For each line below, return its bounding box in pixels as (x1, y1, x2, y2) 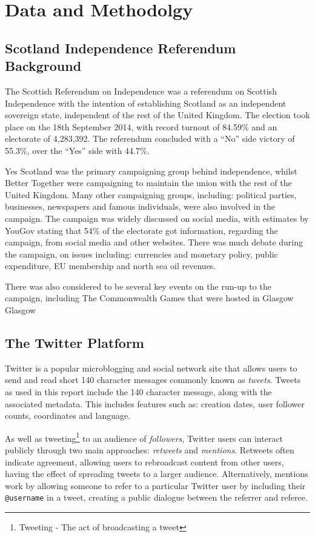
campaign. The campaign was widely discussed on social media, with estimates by (5, 212, 309, 224)
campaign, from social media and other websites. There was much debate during (5, 236, 303, 248)
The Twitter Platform (5, 333, 144, 352)
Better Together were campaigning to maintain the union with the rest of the (5, 176, 292, 189)
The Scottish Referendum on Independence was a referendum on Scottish (5, 84, 277, 97)
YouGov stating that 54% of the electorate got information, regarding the (5, 224, 278, 236)
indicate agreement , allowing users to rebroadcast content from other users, (5, 455, 284, 468)
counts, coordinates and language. (5, 409, 131, 422)
